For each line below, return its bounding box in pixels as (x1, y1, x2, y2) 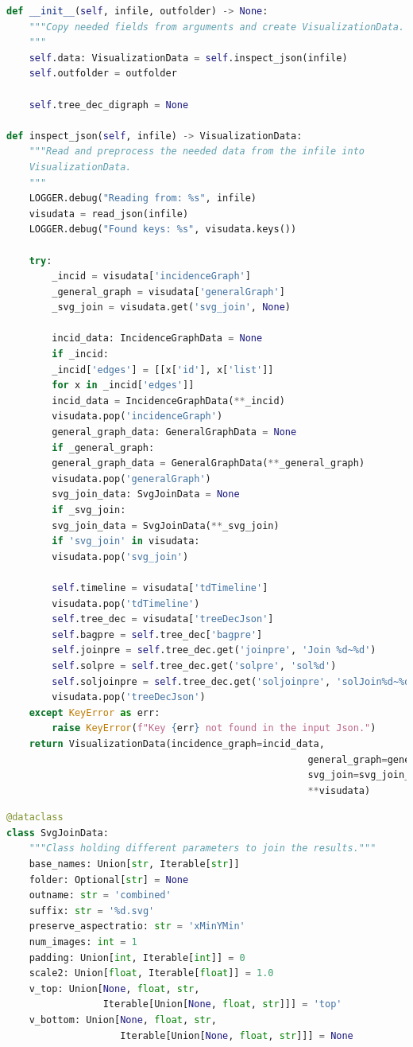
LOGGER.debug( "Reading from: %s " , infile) (29, 193, 257, 204)
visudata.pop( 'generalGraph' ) (52, 473, 211, 485)
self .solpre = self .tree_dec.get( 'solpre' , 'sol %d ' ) (52, 660, 337, 671)
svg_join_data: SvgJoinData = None (52, 488, 240, 500)
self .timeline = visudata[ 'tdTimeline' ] (52, 582, 268, 594)
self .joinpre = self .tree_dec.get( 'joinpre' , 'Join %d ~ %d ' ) (52, 644, 376, 656)
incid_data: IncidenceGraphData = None (52, 333, 263, 344)
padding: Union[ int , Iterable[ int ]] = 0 (29, 952, 245, 963)
